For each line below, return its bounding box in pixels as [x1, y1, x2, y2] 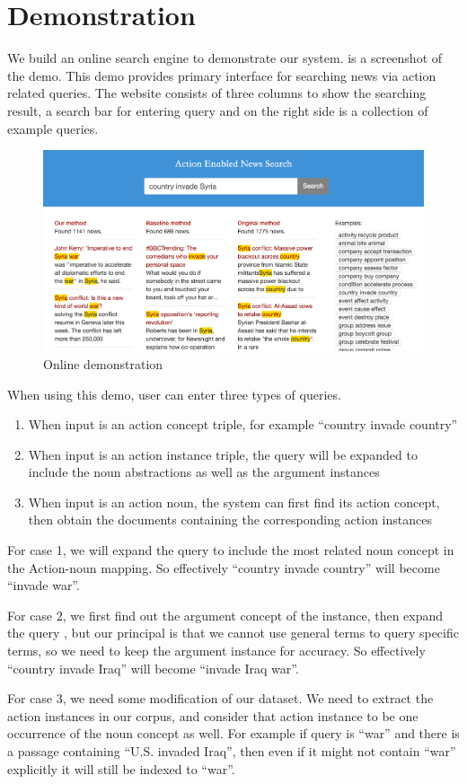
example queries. [7, 119, 99, 137]
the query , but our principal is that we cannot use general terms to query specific [7, 623, 459, 642]
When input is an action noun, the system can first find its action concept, [28, 492, 440, 511]
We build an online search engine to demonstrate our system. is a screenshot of [7, 48, 443, 67]
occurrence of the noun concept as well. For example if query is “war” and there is [7, 724, 460, 743]
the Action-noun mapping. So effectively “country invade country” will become [7, 558, 440, 577]
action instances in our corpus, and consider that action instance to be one [7, 706, 419, 725]
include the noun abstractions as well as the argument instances [28, 462, 380, 481]
